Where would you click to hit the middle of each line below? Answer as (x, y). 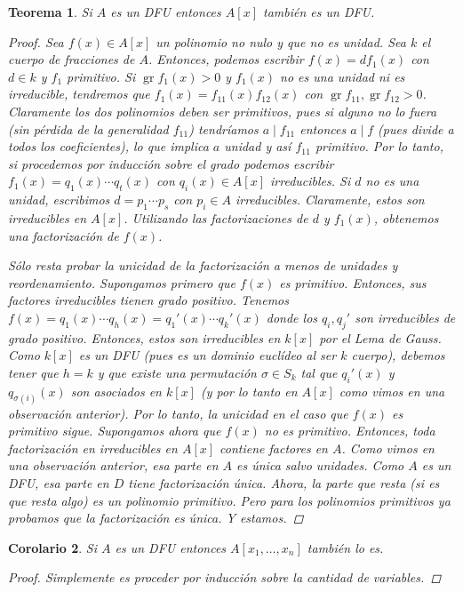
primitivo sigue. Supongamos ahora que (115, 431)
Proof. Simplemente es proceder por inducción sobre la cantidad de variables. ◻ (225, 577)
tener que (33, 372)
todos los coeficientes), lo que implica (108, 146)
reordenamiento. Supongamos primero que (122, 282)
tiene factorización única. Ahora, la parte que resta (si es (284, 482)
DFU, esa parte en (59, 482)
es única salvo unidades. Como (320, 465)
